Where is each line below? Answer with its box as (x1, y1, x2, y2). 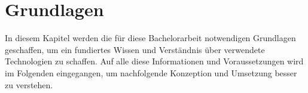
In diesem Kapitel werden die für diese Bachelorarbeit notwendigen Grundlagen (5, 32, 296, 44)
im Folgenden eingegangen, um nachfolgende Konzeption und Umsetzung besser (5, 66, 297, 79)
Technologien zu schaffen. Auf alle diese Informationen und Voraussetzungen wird (5, 55, 304, 67)
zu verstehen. (5, 78, 53, 91)
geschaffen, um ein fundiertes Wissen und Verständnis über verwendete (5, 43, 265, 55)
